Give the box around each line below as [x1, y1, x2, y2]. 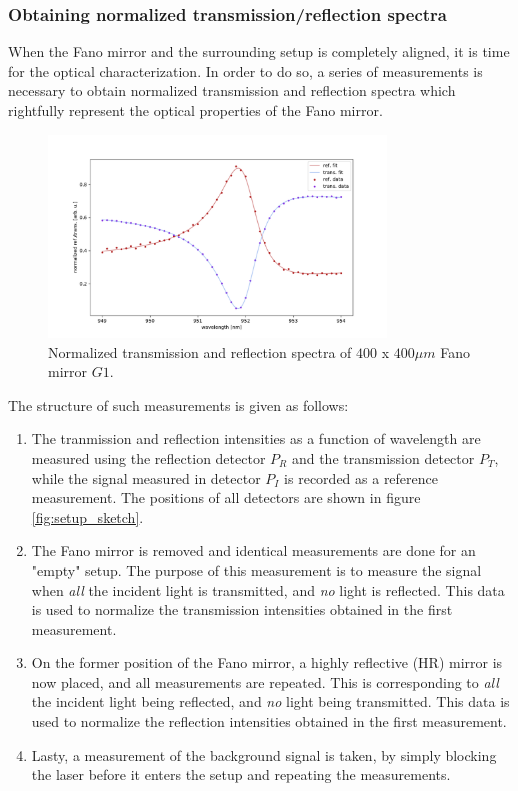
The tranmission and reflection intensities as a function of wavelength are [31, 428, 481, 449]
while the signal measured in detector [31, 467, 261, 488]
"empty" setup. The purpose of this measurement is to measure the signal [31, 559, 482, 580]
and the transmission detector [291, 447, 475, 468]
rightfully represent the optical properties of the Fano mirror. [8, 100, 383, 120]
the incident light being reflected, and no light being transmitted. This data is [31, 691, 510, 712]
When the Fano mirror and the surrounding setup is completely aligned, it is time [8, 41, 510, 62]
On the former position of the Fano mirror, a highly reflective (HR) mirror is [31, 652, 503, 673]
